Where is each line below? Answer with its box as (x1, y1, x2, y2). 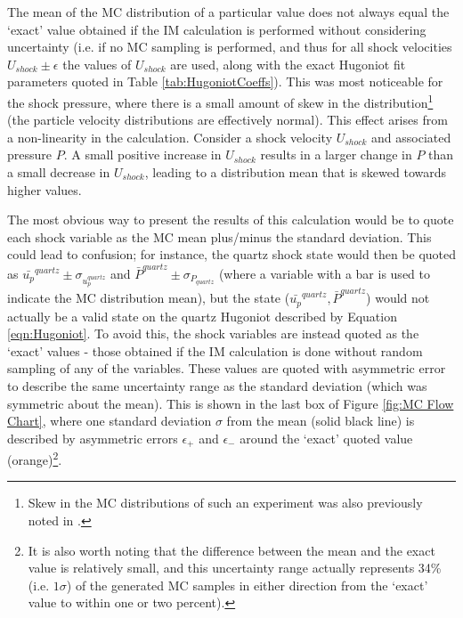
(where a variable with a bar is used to (218, 264, 430, 282)
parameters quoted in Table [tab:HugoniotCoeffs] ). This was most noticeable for (7, 72, 443, 91)
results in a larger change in (260, 145, 412, 164)
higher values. (7, 180, 82, 199)
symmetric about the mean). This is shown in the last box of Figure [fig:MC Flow (7, 394, 454, 412)
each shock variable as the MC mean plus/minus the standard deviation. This (7, 227, 432, 246)
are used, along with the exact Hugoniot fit (170, 54, 406, 73)
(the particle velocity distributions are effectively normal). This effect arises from (7, 110, 448, 129)
